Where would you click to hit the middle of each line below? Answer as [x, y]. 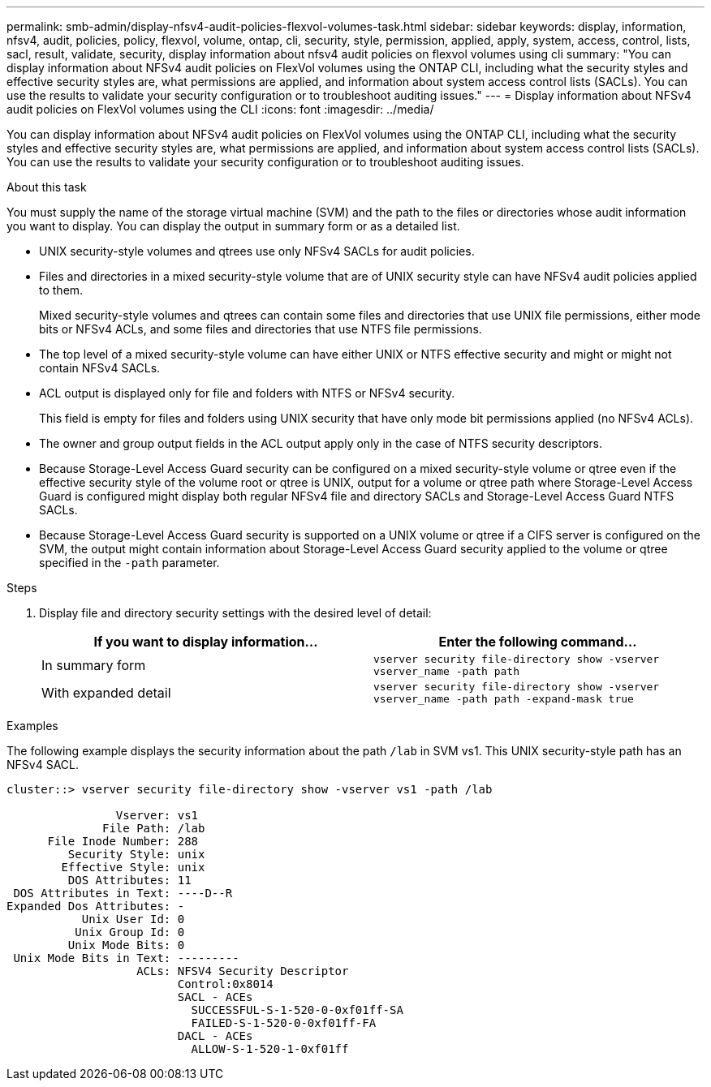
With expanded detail [106, 693]
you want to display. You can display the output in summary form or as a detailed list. [233, 226]
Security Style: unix [136, 854]
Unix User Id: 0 [133, 919]
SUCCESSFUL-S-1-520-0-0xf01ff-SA [297, 1010]
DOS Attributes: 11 [129, 880]
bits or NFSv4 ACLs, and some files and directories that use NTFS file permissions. [261, 329]
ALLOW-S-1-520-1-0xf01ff [270, 1049]
